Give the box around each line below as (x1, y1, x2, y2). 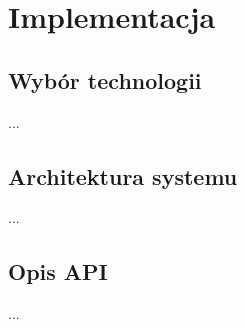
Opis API (8, 256, 108, 287)
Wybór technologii (8, 64, 202, 95)
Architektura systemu (8, 160, 238, 191)
